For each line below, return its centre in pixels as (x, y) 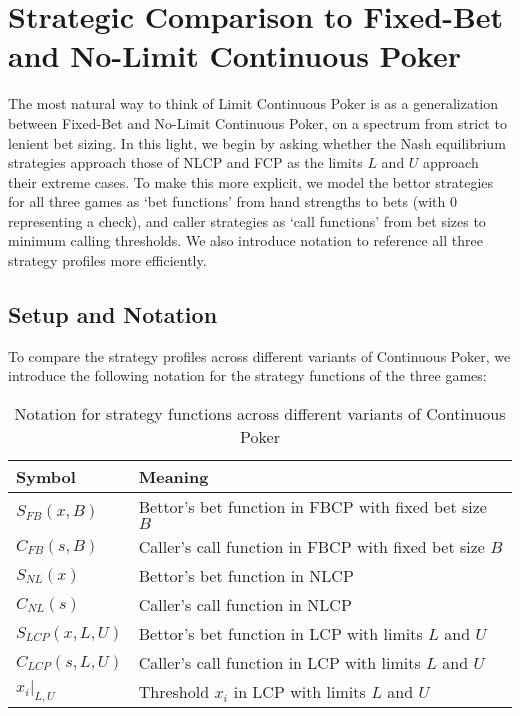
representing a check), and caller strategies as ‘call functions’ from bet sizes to (247, 220)
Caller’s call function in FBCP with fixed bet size (311, 547)
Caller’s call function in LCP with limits (279, 663)
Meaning (173, 477)
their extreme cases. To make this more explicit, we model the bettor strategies (251, 181)
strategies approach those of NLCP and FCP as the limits (185, 162)
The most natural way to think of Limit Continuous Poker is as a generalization (253, 103)
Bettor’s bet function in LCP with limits (280, 634)
